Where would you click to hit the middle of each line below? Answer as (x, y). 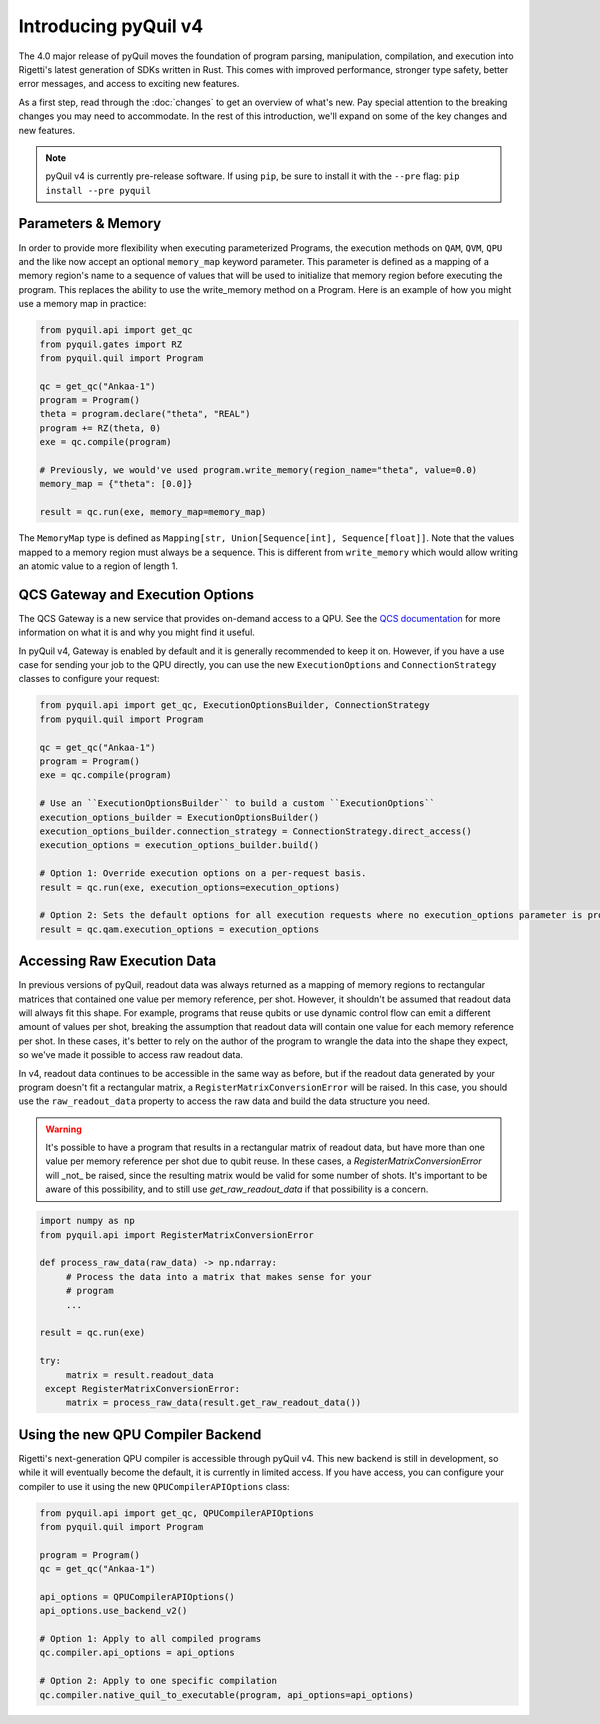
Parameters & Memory (90, 223)
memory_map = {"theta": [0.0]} (116, 484)
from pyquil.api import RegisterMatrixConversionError (176, 1234)
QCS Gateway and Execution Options (136, 594)
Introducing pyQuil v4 (111, 26)
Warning (63, 1129)
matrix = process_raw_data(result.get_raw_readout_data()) (213, 1403)
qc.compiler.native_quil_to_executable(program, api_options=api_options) (227, 1694)
